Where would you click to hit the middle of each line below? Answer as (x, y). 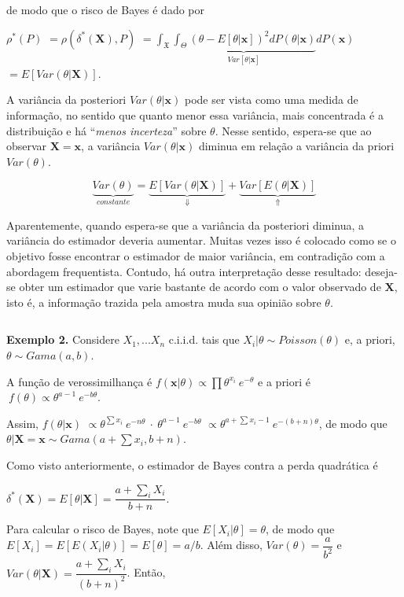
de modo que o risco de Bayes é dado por (105, 9)
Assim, (22, 423)
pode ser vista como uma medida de (271, 99)
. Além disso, (231, 545)
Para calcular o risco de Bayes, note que (103, 529)
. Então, (146, 572)
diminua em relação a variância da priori (296, 146)
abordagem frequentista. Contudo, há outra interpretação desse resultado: (184, 271)
